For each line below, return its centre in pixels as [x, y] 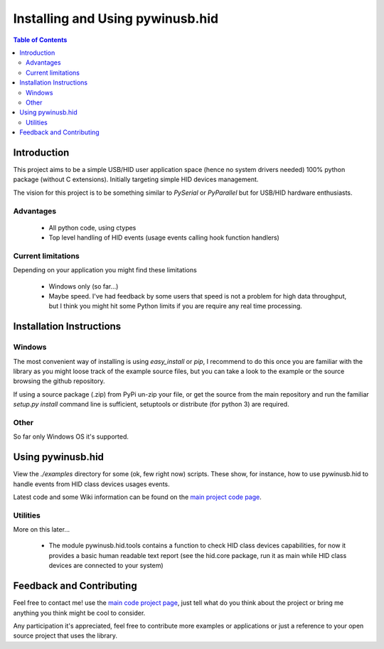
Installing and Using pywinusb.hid [116, 18]
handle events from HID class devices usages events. [91, 484]
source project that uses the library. [65, 635]
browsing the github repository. [59, 381]
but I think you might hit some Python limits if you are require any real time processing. [175, 306]
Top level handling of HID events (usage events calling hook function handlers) [164, 237]
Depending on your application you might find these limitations [105, 270]
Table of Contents [40, 40]
